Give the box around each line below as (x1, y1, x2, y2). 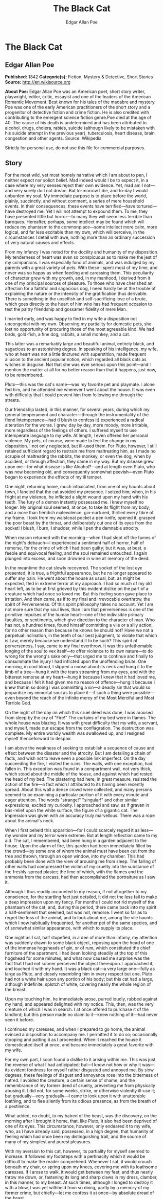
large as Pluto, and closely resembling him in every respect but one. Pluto (5, 971, 152, 976)
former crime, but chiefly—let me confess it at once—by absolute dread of (5, 1190, 154, 1196)
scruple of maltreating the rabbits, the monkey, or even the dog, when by (5, 453, 151, 459)
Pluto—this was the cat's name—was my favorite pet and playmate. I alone (5, 381, 155, 387)
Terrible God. (5, 700, 32, 706)
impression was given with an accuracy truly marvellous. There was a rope (5, 813, 155, 818)
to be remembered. (5, 372, 44, 378)
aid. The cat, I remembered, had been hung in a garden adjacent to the (5, 837, 147, 843)
